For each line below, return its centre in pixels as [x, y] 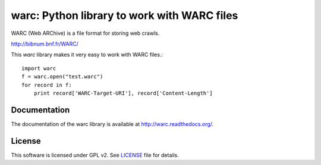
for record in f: [47, 85]
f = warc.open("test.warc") [62, 77]
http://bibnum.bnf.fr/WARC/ [45, 44]
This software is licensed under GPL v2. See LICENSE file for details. [95, 155]
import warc [39, 68]
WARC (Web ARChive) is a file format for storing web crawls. [85, 33]
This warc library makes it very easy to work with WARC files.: [87, 55]
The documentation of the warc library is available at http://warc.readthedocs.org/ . [112, 124]
